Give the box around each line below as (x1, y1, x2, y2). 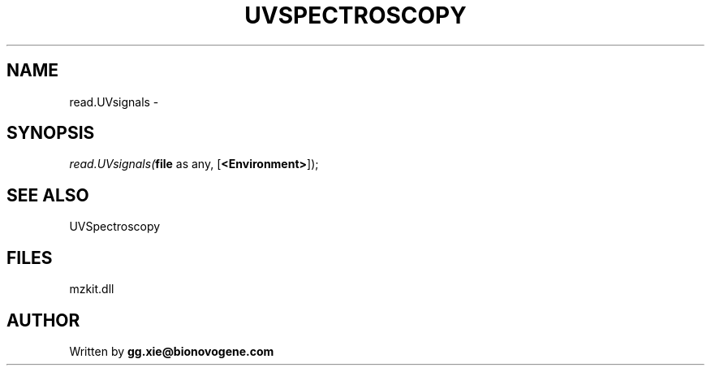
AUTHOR (6, 309, 80, 331)
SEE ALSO (6, 184, 89, 205)
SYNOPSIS (6, 123, 95, 144)
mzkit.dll (69, 282, 114, 296)
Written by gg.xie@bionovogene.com (69, 344, 274, 358)
